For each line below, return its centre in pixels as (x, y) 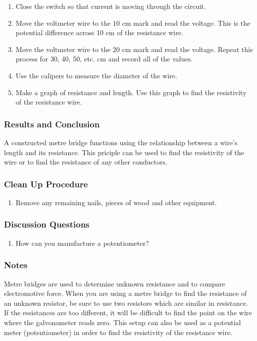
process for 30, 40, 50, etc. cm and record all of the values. (104, 59)
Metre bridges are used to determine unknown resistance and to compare (115, 283)
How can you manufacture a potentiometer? (82, 243)
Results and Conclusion (52, 124)
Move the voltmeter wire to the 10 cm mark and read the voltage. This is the (133, 23)
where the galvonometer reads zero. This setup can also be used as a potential (123, 322)
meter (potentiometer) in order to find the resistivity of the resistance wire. (118, 332)
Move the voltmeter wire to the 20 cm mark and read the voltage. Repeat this (134, 49)
